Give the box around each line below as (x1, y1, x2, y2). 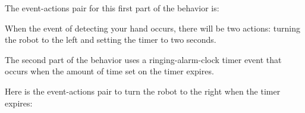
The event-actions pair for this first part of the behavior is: (5, 2, 219, 14)
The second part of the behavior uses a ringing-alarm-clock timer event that (5, 53, 282, 65)
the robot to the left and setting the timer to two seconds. (5, 33, 216, 46)
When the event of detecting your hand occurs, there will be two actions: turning (5, 21, 300, 34)
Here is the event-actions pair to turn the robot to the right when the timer (5, 84, 281, 97)
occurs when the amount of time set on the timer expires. (5, 65, 214, 77)
